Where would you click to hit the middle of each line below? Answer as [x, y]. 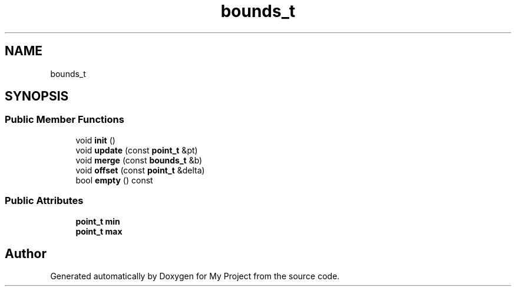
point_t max [99, 231]
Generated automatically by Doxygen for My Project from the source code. [195, 276]
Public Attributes [44, 201]
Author [26, 253]
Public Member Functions [64, 120]
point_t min [98, 221]
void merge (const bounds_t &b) [139, 160]
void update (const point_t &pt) [137, 150]
